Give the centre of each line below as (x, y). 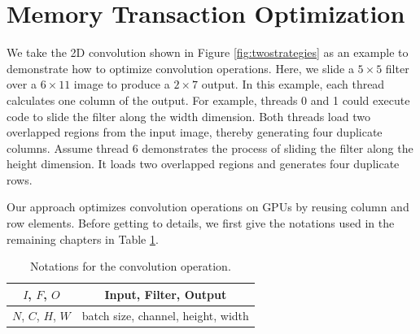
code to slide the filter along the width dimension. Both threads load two (188, 116)
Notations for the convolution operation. (131, 266)
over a (22, 84)
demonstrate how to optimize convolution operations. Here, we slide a (180, 68)
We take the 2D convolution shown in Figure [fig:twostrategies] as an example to (208, 52)
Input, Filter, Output (166, 294)
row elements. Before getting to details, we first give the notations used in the (201, 223)
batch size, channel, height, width (165, 315)
